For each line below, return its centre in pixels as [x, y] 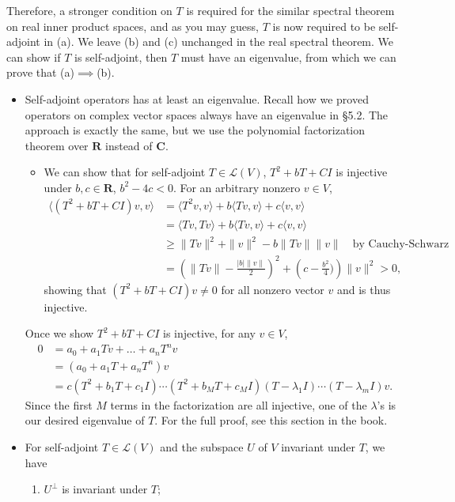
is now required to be [324, 26]
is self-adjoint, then [121, 57]
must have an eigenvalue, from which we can [288, 57]
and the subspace [202, 447]
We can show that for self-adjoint [125, 172]
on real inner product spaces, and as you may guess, [133, 26]
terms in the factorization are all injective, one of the [239, 404]
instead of [129, 145]
